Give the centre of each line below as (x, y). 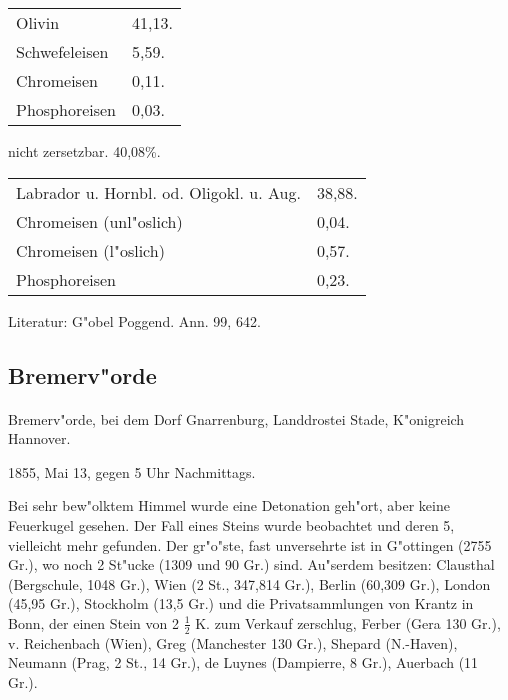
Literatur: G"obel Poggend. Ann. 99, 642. (134, 320)
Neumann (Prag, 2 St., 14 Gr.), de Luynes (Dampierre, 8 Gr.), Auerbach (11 (243, 662)
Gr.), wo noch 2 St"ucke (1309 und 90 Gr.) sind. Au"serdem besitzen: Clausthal (251, 564)
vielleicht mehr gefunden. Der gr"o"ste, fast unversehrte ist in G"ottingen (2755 (250, 544)
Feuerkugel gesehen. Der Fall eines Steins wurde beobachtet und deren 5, (231, 524)
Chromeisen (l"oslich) (90, 250)
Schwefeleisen (62, 51)
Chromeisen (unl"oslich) (99, 221)
